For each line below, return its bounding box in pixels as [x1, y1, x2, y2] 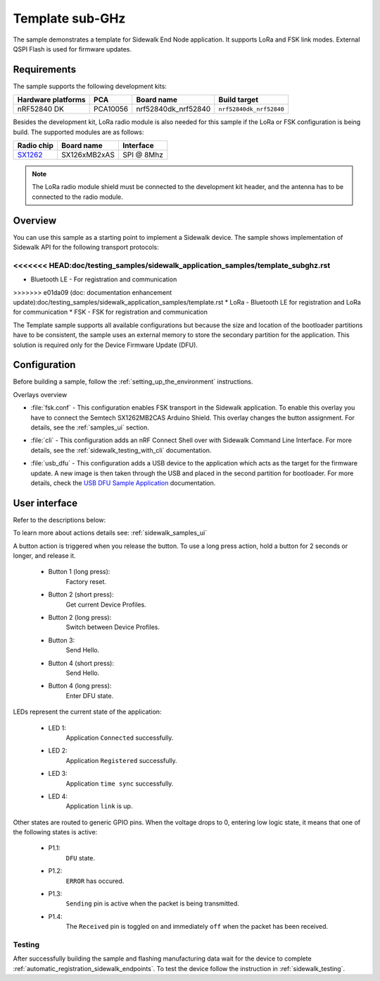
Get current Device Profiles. [65, 600, 147, 609]
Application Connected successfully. [65, 733, 174, 742]
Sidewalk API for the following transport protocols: [13, 243, 159, 252]
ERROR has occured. [65, 877, 125, 885]
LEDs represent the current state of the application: [13, 707, 162, 716]
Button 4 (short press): [48, 659, 114, 667]
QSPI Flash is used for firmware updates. [13, 44, 132, 53]
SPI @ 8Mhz [122, 150, 163, 160]
